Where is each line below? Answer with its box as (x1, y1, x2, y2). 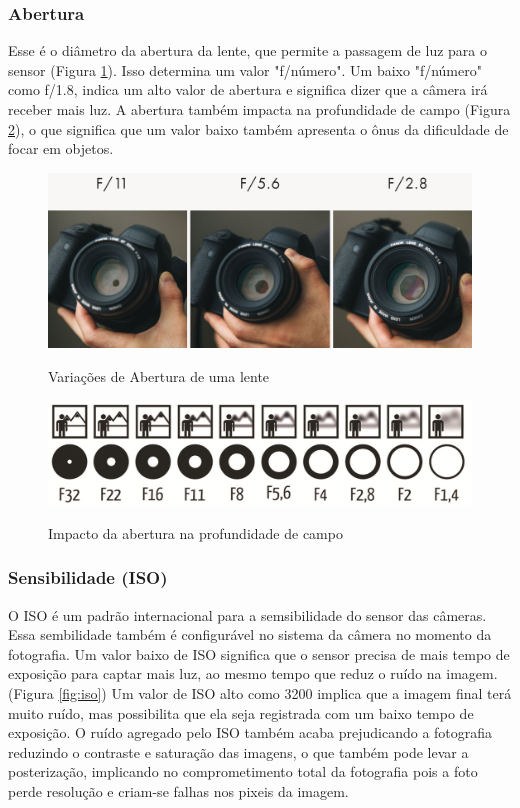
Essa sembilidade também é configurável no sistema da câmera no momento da (8, 624, 492, 645)
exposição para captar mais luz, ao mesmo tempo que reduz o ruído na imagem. (8, 663, 498, 684)
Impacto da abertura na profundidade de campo (48, 522, 343, 543)
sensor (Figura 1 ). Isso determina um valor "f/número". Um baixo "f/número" (8, 59, 482, 80)
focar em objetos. (8, 138, 114, 159)
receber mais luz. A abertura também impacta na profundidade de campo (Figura (8, 99, 511, 119)
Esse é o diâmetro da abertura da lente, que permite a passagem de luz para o (8, 40, 487, 61)
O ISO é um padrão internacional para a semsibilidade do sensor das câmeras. (8, 604, 487, 625)
